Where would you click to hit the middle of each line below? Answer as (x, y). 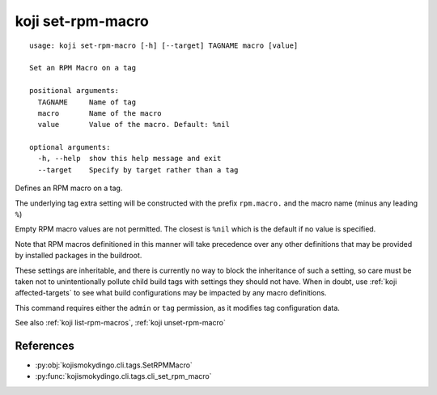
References (45, 345)
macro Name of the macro (100, 113)
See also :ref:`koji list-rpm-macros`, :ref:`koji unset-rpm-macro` (120, 323)
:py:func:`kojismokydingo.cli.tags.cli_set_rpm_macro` (123, 376)
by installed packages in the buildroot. (78, 256)
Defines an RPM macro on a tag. (69, 188)
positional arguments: (74, 91)
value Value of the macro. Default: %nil (134, 125)
